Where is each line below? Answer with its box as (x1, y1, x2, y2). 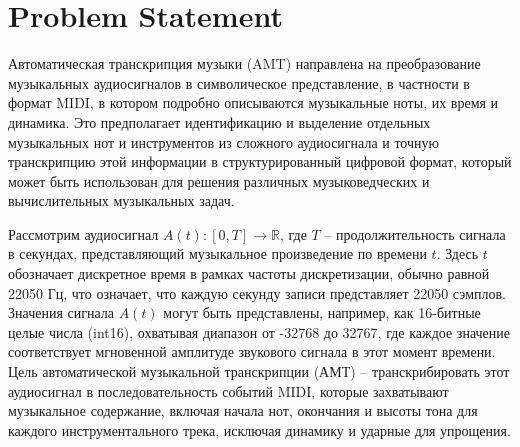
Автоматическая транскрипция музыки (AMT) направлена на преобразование (8, 53, 481, 74)
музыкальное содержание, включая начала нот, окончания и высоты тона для (8, 400, 478, 421)
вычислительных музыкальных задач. (8, 190, 235, 211)
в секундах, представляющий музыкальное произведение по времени (8, 243, 427, 264)
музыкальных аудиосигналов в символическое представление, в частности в (8, 72, 470, 93)
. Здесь (436, 243, 479, 264)
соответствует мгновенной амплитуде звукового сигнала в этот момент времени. (8, 341, 496, 362)
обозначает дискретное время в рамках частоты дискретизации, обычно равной (8, 263, 490, 284)
